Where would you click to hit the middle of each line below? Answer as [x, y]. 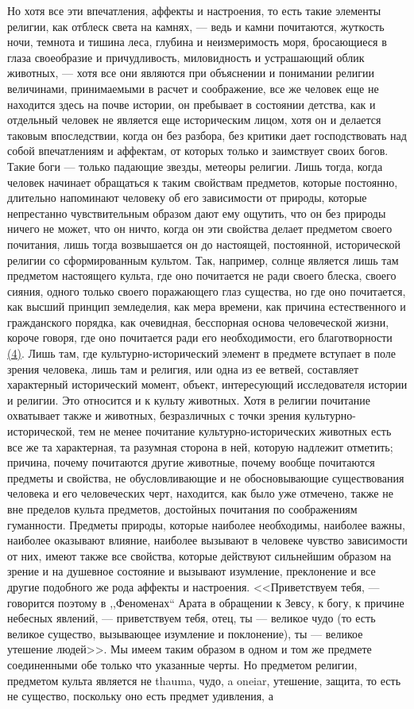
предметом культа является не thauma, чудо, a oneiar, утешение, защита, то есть [204, 680]
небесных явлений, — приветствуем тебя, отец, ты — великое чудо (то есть [192, 618]
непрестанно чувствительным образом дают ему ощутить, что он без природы [197, 213]
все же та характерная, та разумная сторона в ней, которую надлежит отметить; [200, 446]
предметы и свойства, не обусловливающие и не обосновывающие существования [206, 477]
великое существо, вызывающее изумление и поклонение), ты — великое [185, 633]
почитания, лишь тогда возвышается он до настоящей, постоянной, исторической [204, 244]
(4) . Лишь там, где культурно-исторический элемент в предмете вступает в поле [201, 353]
